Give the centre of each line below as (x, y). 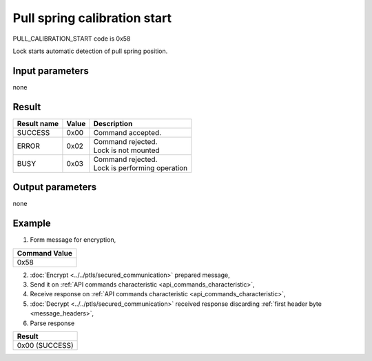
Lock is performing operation (141, 167)
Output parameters (54, 187)
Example (32, 224)
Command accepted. (127, 132)
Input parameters (51, 71)
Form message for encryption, (73, 240)
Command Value (44, 253)
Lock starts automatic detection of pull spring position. (90, 51)
